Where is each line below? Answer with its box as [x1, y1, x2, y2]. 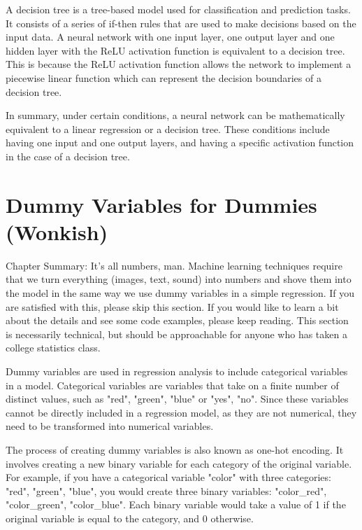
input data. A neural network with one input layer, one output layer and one [6, 29, 335, 44]
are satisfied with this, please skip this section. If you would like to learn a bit [6, 299, 339, 314]
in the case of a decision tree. [6, 148, 130, 163]
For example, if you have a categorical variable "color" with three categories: [6, 470, 331, 484]
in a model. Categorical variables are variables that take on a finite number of [6, 377, 339, 392]
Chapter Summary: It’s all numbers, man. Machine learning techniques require [6, 258, 342, 272]
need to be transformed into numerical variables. [6, 419, 214, 433]
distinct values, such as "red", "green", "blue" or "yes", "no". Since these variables [6, 391, 349, 406]
